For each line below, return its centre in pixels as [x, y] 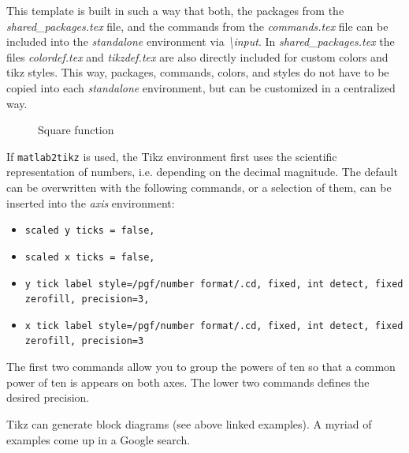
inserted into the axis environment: [91, 202]
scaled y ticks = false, [90, 231]
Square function [76, 130]
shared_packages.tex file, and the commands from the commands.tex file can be [197, 26]
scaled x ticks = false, [90, 257]
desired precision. [48, 397]
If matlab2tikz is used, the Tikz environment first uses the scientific [172, 156]
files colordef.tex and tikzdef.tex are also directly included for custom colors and [197, 56]
